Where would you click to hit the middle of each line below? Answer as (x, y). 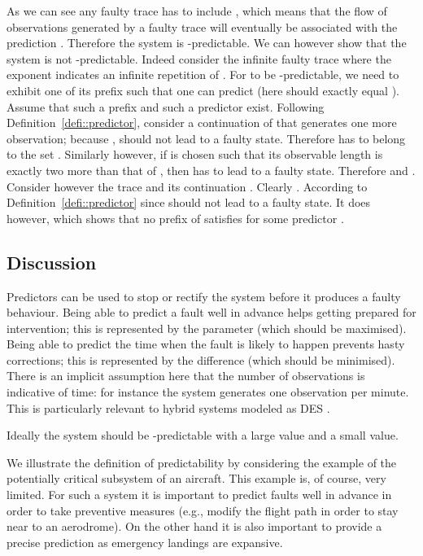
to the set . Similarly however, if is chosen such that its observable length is (195, 154)
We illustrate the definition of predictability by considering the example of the (202, 462)
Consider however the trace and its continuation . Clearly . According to (187, 186)
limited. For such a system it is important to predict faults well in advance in (199, 495)
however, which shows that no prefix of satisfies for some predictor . (175, 218)
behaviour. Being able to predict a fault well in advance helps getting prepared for (211, 312)
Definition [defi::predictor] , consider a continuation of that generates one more (202, 123)
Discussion (52, 262)
